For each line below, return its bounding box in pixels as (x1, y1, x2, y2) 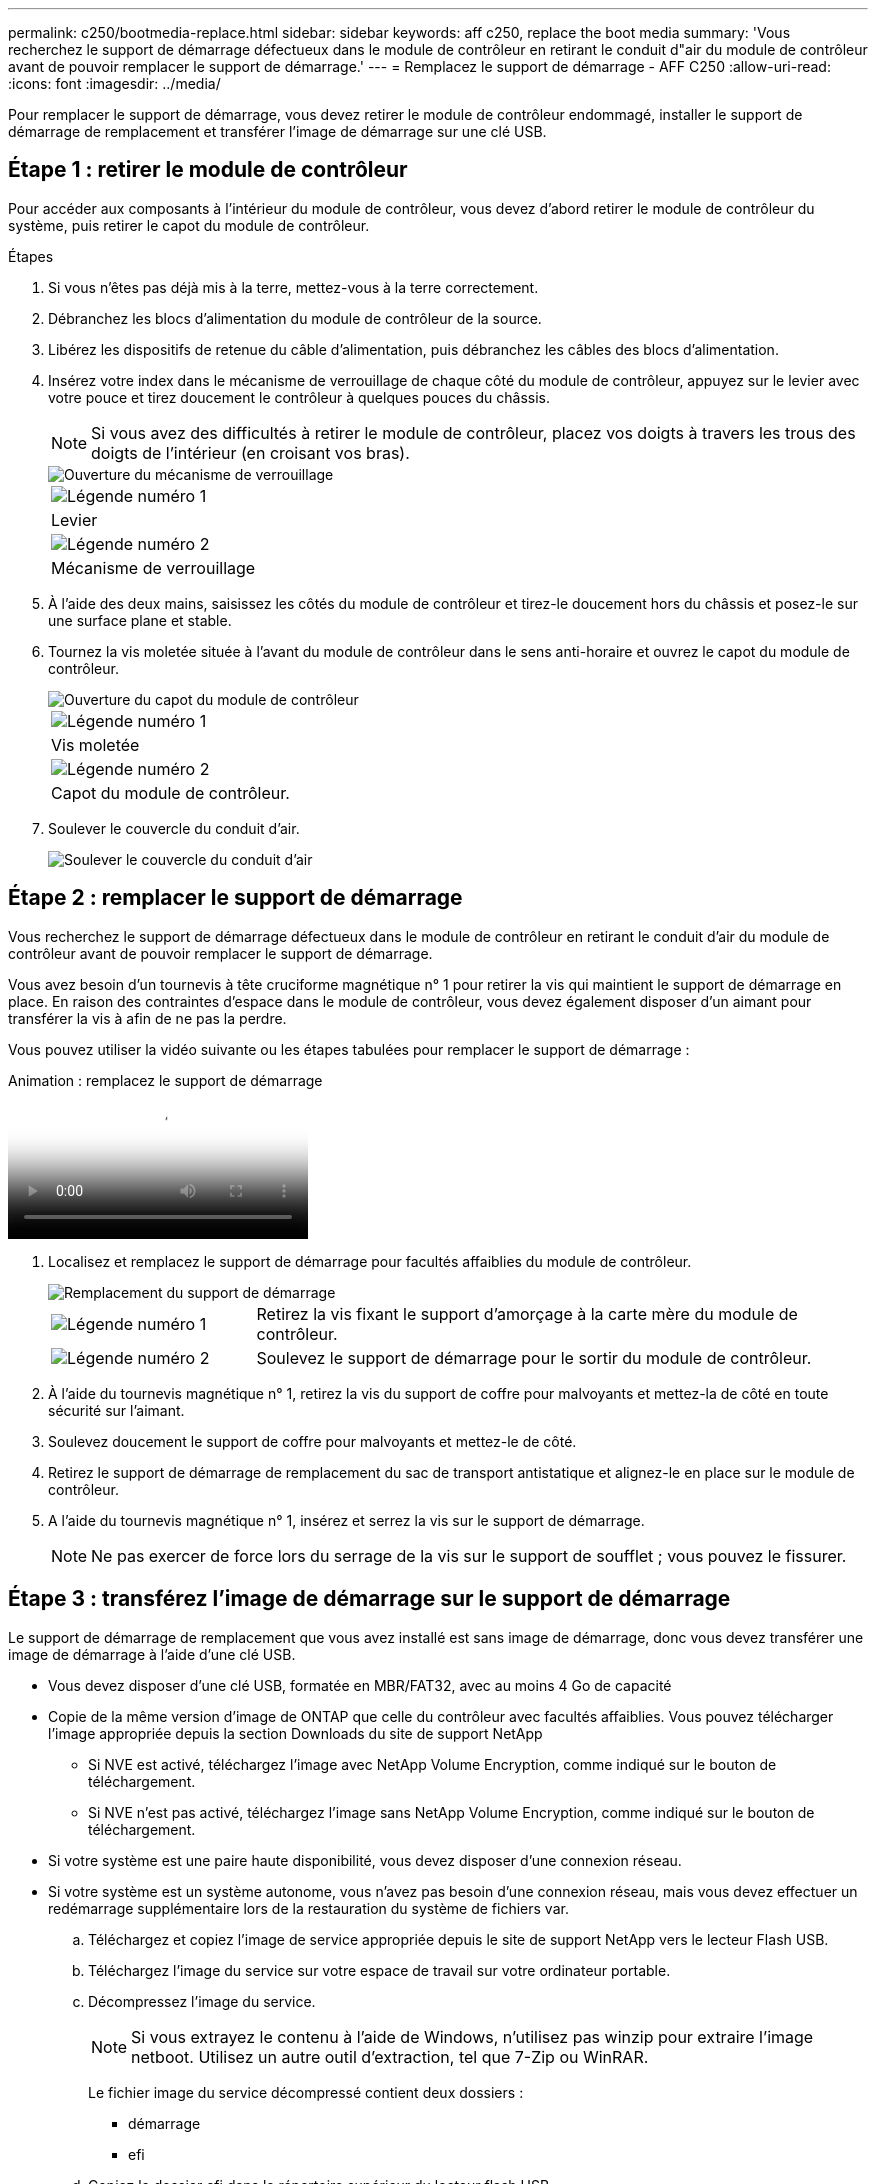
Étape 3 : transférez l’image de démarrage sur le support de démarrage (8, 1586, 731, 1612)
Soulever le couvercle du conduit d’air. (48, 819, 300, 837)
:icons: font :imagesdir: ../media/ (8, 75, 221, 92)
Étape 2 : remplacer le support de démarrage (8, 885, 463, 911)
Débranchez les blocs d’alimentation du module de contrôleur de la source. (48, 309, 542, 327)
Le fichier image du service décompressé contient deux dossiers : (88, 2083, 524, 2101)
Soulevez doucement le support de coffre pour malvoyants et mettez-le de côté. (48, 1432, 577, 1450)
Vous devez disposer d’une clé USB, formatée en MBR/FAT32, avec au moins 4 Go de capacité (48, 1676, 672, 1694)
